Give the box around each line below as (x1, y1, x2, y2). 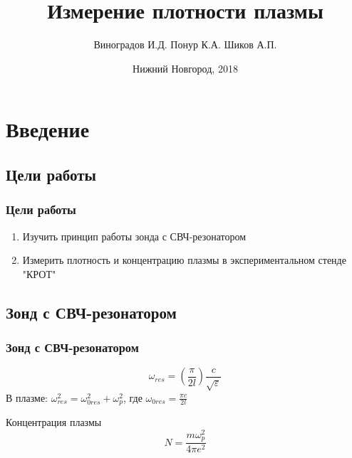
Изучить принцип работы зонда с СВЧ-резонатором (22, 228, 247, 243)
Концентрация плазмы (6, 415, 102, 430)
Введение (6, 114, 90, 144)
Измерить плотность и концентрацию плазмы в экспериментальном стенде (22, 252, 346, 267)
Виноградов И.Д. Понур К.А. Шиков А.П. (93, 37, 277, 52)
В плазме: (6, 390, 48, 405)
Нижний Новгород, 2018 (133, 60, 238, 75)
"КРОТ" (22, 266, 56, 281)
